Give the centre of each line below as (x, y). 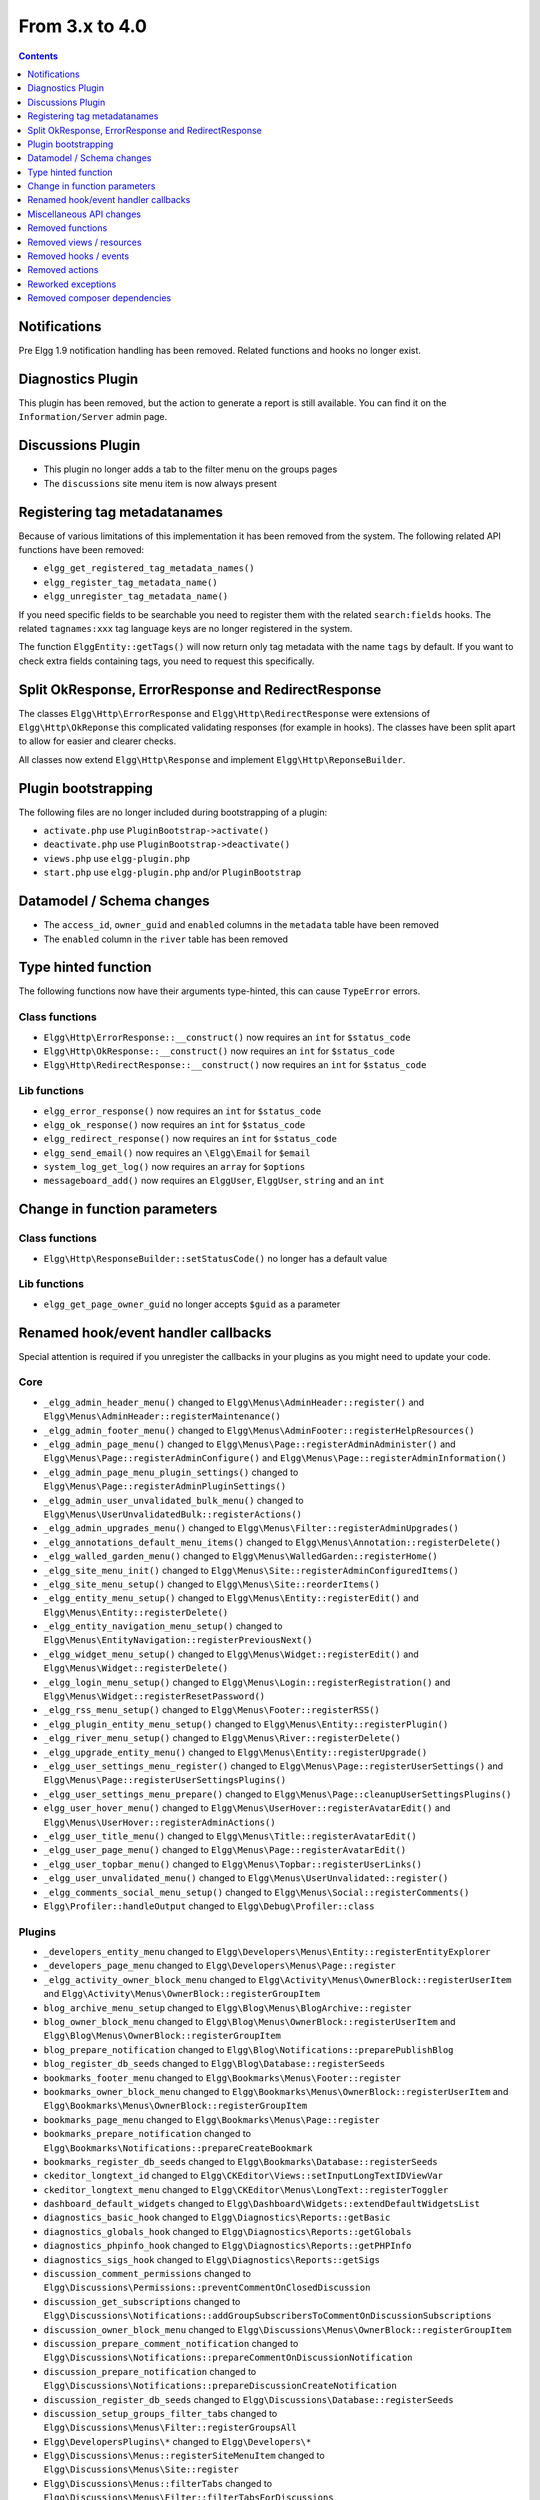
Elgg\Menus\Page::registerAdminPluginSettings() (165, 1486)
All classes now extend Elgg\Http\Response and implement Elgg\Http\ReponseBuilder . (212, 759)
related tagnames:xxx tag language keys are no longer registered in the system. (185, 628)
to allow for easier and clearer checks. (97, 741)
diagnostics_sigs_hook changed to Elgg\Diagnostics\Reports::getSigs (211, 2259)
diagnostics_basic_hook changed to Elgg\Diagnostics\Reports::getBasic (217, 2217)
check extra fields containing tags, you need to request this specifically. (166, 661)
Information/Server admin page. (93, 417)
